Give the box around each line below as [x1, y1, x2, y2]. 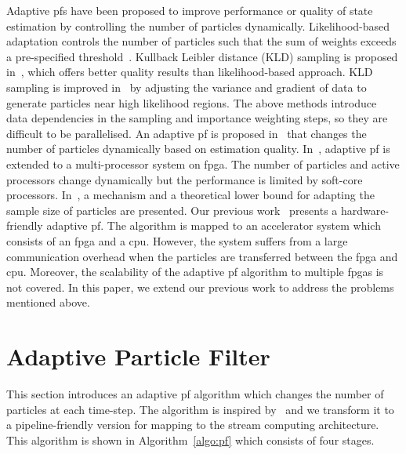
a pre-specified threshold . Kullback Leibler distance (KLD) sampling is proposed [6, 48, 398, 64]
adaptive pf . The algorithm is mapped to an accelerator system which [46, 217, 381, 234]
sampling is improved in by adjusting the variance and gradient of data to [6, 78, 367, 95]
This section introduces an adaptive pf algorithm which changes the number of [6, 386, 384, 401]
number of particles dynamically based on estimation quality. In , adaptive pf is [6, 140, 390, 157]
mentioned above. [6, 294, 90, 311]
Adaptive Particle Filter [6, 340, 270, 372]
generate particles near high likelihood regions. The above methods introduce [6, 94, 377, 111]
